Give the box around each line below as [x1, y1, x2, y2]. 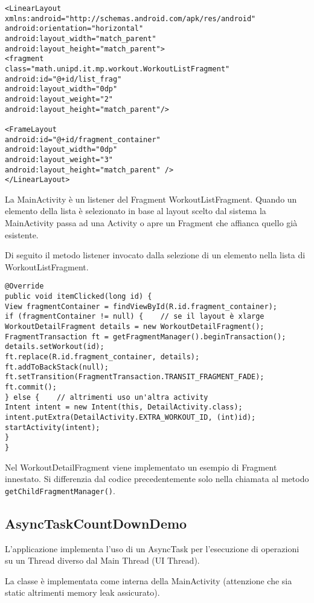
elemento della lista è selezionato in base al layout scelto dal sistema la [5, 204, 266, 217]
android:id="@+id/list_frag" [5, 74, 122, 83]
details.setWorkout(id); [5, 342, 104, 351]
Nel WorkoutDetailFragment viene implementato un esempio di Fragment [5, 460, 277, 473]
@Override [5, 282, 44, 291]
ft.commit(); [5, 382, 57, 391]
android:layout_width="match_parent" [5, 34, 156, 43]
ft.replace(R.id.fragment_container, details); [5, 352, 200, 361]
